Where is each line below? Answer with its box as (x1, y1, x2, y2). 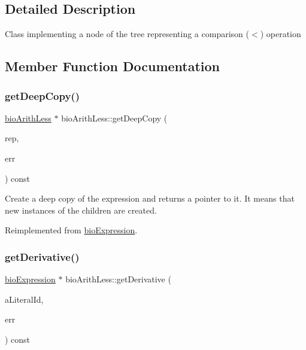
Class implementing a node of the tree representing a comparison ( (5, 28, 249, 40)
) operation (260, 28, 301, 40)
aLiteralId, (5, 293, 44, 305)
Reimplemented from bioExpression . (5, 224, 138, 236)
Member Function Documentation (5, 57, 220, 75)
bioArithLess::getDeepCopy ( (61, 111, 168, 124)
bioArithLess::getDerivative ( (65, 273, 171, 285)
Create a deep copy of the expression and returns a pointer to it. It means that (5, 192, 295, 205)
